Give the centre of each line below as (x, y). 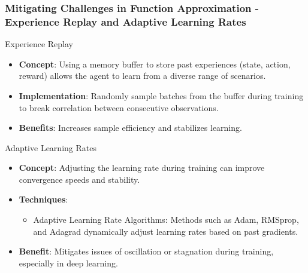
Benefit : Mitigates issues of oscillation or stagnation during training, (146, 251)
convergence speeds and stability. (79, 179)
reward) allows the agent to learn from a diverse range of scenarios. (142, 76)
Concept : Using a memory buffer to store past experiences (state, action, (155, 64)
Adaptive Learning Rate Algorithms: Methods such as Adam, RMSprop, (166, 220)
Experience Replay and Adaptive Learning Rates (126, 21)
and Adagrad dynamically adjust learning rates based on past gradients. (166, 231)
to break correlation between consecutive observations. (119, 107)
